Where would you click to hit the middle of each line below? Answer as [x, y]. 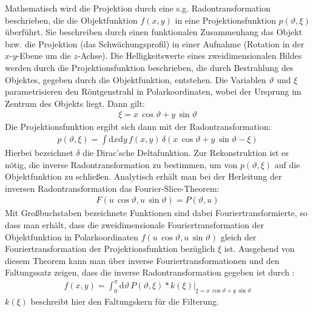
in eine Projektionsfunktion [225, 20]
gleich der [238, 236]
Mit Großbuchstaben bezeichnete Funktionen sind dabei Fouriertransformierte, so [156, 213]
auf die [287, 164]
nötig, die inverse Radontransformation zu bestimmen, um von [121, 164]
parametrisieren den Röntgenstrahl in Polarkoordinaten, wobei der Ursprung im [153, 91]
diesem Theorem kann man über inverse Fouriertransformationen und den [142, 260]
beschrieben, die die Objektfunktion [71, 20]
